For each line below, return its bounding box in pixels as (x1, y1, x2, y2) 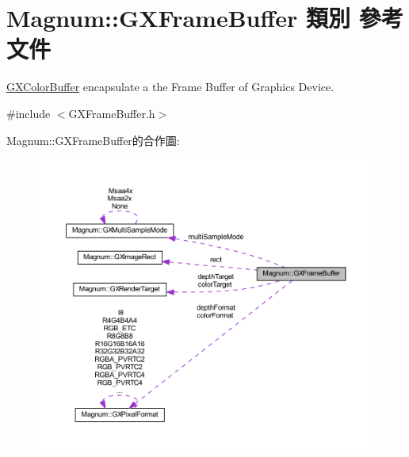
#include (6, 105, 51, 121)
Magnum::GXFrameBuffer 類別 (6, 2, 350, 34)
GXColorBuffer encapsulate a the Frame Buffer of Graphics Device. (6, 78, 334, 95)
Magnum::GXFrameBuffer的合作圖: (6, 131, 180, 148)
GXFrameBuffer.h (68, 105, 155, 121)
